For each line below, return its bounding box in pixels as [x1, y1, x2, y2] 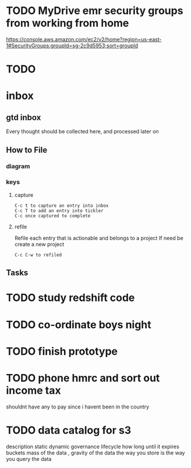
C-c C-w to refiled [14, 252, 62, 258]
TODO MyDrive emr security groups [6, 4, 183, 18]
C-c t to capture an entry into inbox [14, 203, 109, 209]
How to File [6, 145, 48, 155]
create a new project [14, 241, 65, 248]
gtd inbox [6, 112, 41, 122]
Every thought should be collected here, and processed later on [6, 128, 159, 135]
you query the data [6, 455, 52, 462]
